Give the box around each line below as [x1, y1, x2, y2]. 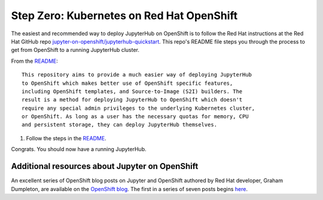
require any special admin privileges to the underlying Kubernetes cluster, [22, 104, 255, 112]
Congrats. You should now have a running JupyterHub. [11, 146, 147, 153]
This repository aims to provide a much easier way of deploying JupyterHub [22, 72, 252, 78]
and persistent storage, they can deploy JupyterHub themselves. [22, 121, 218, 128]
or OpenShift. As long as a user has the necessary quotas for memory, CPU [22, 113, 249, 120]
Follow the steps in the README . [26, 134, 107, 141]
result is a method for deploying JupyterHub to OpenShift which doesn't [22, 96, 243, 103]
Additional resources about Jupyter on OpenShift [11, 161, 199, 171]
